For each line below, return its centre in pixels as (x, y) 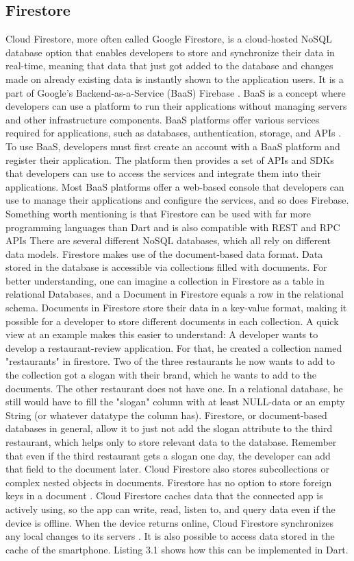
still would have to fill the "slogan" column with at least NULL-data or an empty (175, 402)
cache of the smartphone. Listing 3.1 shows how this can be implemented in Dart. (177, 549)
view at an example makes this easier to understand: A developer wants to (162, 334)
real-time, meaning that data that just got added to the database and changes (169, 65)
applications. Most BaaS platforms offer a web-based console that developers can (175, 186)
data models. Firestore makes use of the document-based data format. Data (164, 253)
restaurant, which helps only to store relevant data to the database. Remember (171, 442)
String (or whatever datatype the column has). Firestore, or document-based (166, 415)
